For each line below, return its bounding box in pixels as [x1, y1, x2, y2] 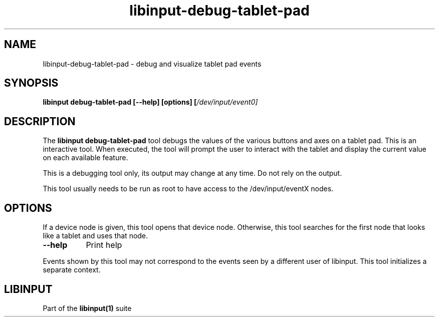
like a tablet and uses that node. [43, 231, 148, 240]
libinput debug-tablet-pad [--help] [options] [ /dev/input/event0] [43, 98, 258, 107]
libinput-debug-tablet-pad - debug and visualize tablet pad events [43, 59, 262, 68]
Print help [86, 240, 122, 250]
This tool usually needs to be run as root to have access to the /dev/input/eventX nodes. [43, 184, 334, 193]
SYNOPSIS [4, 77, 59, 90]
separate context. [43, 265, 101, 274]
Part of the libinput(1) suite [43, 303, 132, 312]
